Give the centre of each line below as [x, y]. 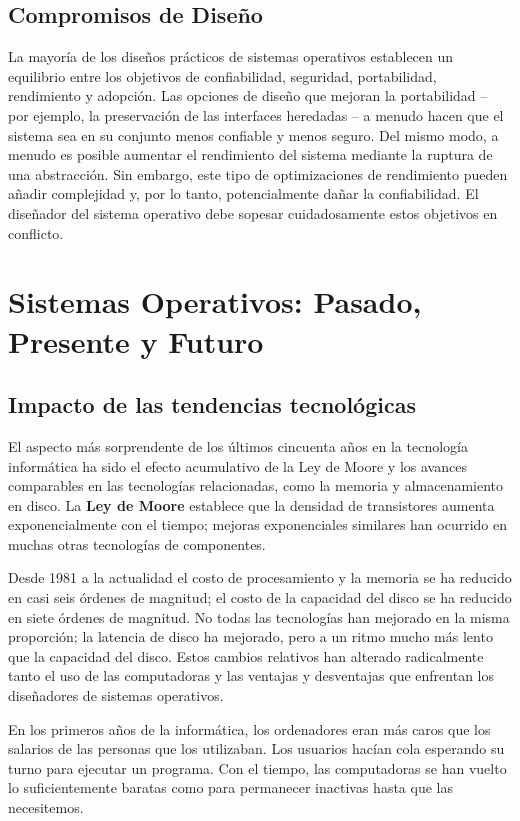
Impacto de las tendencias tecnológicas [212, 404]
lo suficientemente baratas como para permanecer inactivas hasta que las [230, 787]
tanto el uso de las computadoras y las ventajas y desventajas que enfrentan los [251, 675]
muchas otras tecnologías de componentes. [137, 543]
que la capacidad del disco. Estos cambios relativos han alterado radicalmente [246, 655]
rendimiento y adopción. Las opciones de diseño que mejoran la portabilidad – [248, 95]
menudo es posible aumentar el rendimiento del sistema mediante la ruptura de [250, 154]
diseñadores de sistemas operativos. [116, 695]
